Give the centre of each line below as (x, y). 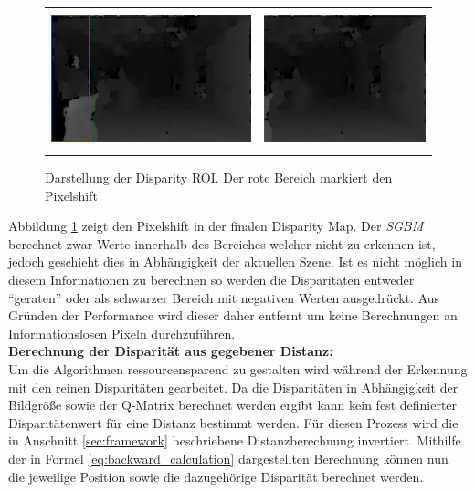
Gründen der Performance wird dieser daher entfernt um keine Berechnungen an (233, 315)
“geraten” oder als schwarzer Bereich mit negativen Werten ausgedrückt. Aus (224, 297)
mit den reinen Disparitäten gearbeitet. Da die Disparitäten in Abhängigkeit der (233, 387)
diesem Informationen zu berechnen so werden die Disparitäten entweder (211, 279)
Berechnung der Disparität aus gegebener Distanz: (171, 351)
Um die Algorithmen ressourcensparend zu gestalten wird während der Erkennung (238, 368)
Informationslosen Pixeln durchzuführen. (122, 333)
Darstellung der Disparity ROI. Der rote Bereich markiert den (219, 178)
